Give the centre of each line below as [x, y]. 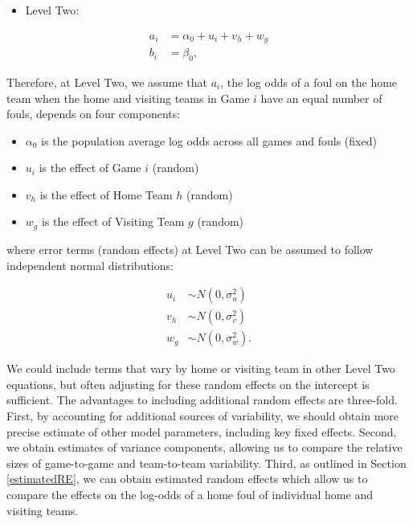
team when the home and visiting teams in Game [128, 98]
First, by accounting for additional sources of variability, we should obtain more [203, 415]
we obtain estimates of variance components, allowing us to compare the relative [204, 447]
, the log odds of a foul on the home [309, 82]
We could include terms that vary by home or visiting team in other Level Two [201, 368]
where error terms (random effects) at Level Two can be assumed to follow [190, 249]
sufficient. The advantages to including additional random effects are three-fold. [202, 400]
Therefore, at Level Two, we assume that [107, 82]
